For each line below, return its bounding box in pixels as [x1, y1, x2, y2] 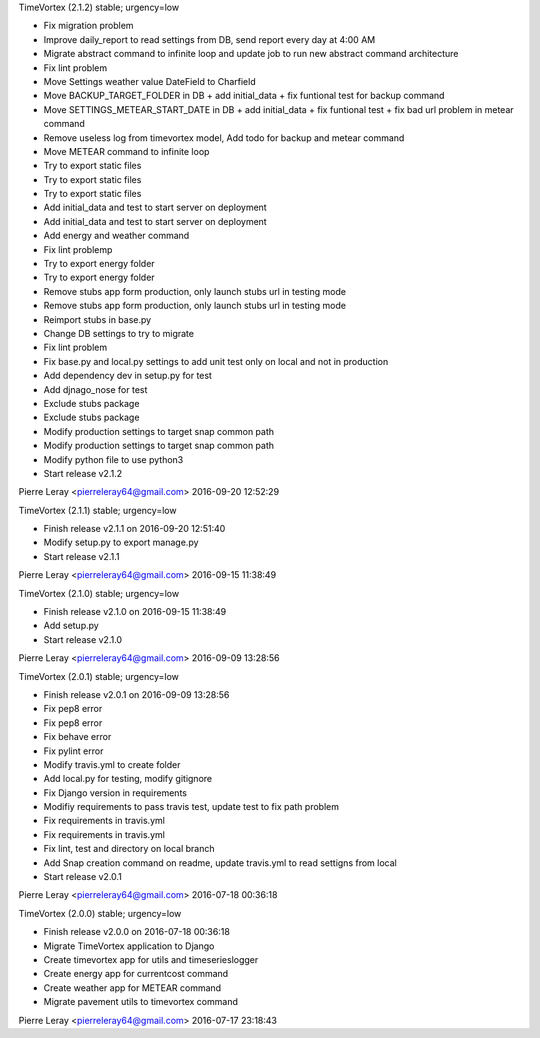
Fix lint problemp [43, 243, 113, 255]
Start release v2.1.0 [43, 633, 123, 645]
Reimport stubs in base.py [43, 313, 152, 325]
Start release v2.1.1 [43, 550, 120, 562]
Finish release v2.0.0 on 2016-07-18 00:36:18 [43, 926, 230, 938]
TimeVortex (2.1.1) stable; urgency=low [18, 504, 177, 516]
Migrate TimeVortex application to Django [43, 940, 215, 952]
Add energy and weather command [43, 230, 190, 242]
